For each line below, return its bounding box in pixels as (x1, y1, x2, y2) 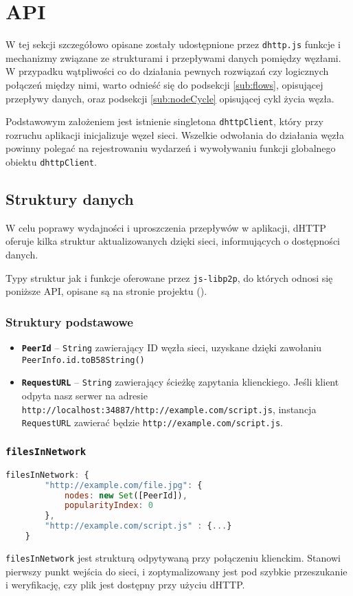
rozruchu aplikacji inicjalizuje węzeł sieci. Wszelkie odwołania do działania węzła (5, 127, 345, 142)
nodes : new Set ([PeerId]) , (64, 490, 187, 500)
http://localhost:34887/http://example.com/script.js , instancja (21, 401, 317, 416)
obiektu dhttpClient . (5, 155, 97, 168)
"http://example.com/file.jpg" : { (45, 480, 203, 490)
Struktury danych (5, 188, 134, 210)
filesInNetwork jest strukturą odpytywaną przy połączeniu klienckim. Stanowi (5, 550, 341, 564)
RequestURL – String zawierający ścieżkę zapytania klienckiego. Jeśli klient (21, 375, 339, 389)
